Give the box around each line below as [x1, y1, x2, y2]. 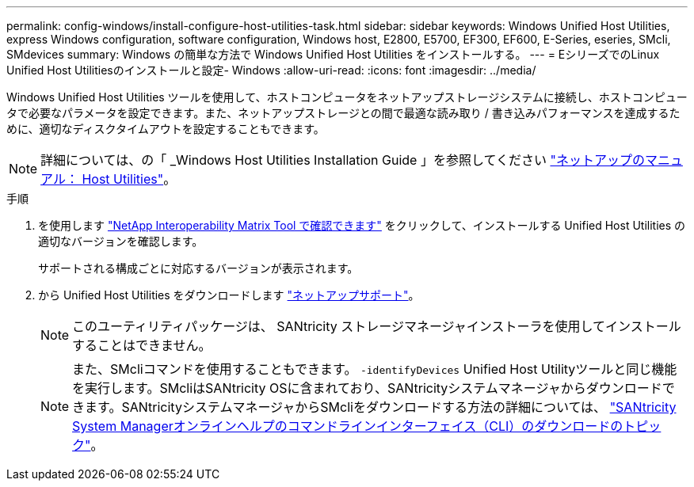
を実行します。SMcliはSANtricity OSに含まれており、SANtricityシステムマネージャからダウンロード [72, 380, 662, 396]
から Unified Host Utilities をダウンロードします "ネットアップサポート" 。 [38, 288, 420, 302]
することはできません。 [72, 337, 212, 353]
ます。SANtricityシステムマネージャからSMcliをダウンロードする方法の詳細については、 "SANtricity [85, 399, 677, 415]
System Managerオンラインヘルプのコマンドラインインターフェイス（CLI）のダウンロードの [72, 418, 623, 434]
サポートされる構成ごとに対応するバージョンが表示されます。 [38, 261, 359, 275]
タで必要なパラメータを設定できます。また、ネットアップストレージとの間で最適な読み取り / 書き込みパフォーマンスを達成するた [6, 106, 681, 120]
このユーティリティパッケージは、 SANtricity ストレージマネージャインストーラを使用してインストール [72, 318, 681, 334]
